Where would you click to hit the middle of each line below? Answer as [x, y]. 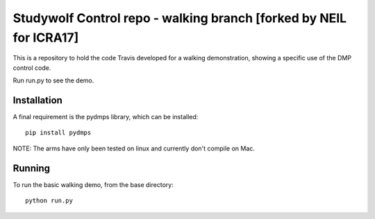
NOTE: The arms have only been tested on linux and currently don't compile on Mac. [134, 148]
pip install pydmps [58, 133]
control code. [32, 68]
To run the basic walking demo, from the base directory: [93, 184]
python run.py [49, 201]
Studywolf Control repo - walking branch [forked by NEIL [180, 18]
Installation [37, 100]
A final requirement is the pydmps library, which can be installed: [106, 117]
